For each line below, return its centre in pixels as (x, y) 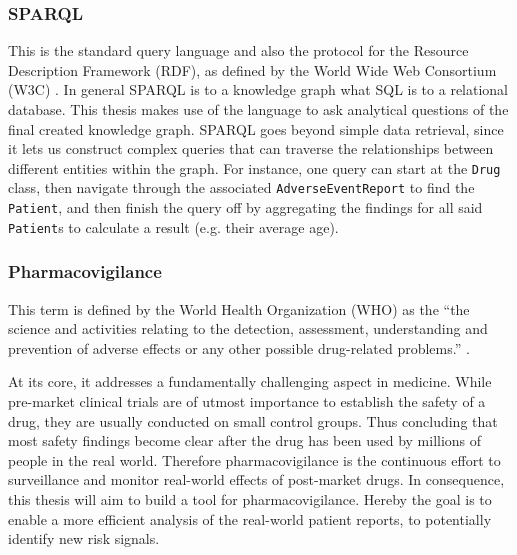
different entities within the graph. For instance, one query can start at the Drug (254, 167)
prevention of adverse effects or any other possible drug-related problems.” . (239, 347)
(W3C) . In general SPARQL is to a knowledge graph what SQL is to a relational (258, 89)
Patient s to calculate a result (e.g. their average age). (173, 226)
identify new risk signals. (84, 538)
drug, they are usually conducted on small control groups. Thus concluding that (253, 420)
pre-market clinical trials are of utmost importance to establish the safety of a (247, 401)
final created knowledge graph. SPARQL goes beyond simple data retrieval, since (256, 128)
